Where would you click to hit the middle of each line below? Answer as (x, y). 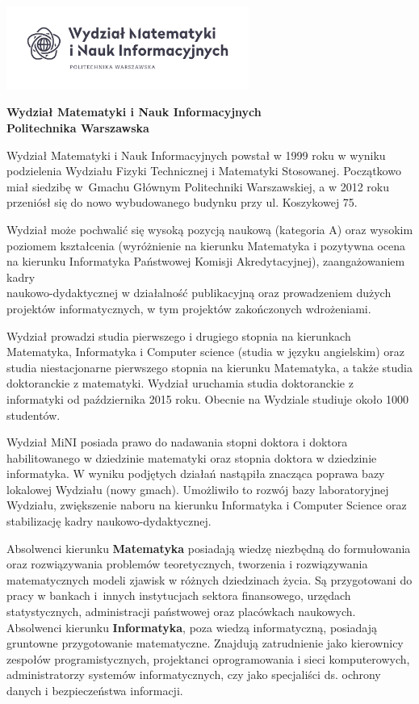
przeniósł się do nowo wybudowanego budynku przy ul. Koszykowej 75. (182, 202)
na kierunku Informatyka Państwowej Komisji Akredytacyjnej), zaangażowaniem (206, 261)
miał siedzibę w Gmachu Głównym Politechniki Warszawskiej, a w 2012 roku (198, 186)
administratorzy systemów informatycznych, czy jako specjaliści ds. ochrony (194, 675)
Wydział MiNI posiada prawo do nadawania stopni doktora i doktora (177, 442)
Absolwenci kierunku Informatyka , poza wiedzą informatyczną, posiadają (192, 627)
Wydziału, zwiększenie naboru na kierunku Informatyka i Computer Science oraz (207, 505)
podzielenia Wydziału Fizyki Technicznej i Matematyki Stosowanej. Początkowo (204, 171)
